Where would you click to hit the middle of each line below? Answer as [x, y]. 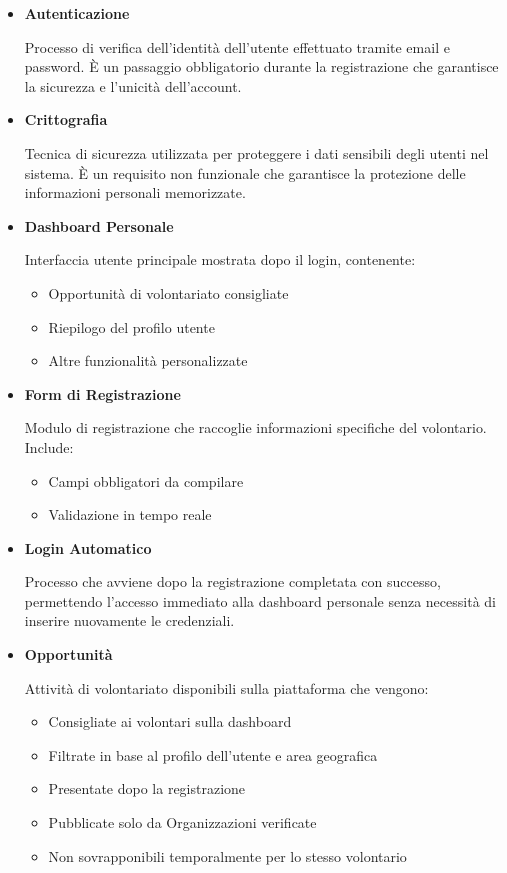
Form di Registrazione [102, 393]
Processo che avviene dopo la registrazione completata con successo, [232, 581]
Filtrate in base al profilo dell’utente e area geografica [213, 754]
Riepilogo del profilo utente [131, 326]
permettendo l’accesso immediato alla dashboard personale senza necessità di [260, 600]
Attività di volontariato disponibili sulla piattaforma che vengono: [226, 687]
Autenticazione [77, 13]
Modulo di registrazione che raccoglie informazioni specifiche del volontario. [255, 427]
